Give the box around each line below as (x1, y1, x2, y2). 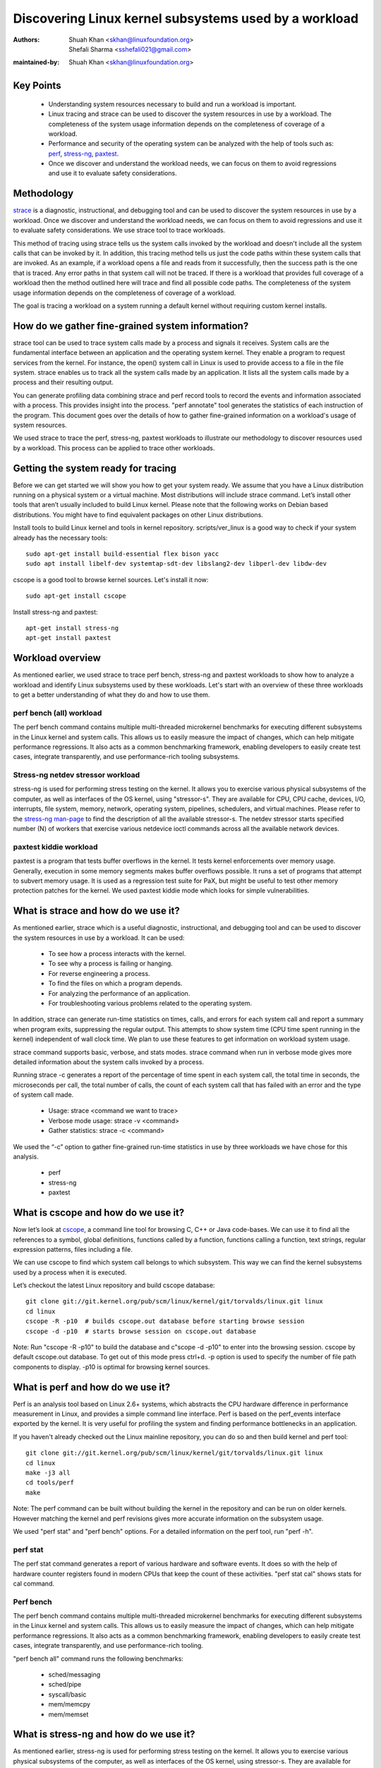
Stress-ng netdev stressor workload (13, 770, 140, 780)
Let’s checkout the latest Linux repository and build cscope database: (13, 1281, 215, 1290)
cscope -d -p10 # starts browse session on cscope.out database (25, 1327, 257, 1335)
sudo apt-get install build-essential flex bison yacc (25, 549, 219, 558)
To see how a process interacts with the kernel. (48, 950, 186, 958)
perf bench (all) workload (13, 708, 102, 718)
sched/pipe (48, 1680, 82, 1689)
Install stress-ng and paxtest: (13, 607, 98, 616)
